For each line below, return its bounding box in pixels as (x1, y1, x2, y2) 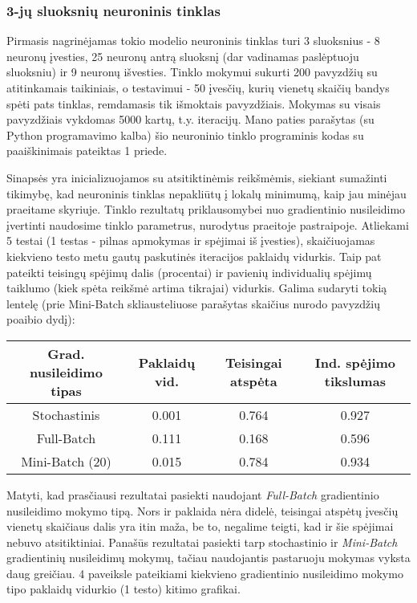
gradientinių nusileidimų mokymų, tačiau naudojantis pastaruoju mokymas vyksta (6, 549, 411, 566)
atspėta (230, 372, 277, 391)
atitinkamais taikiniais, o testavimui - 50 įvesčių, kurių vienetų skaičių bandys (6, 79, 390, 96)
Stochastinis (32, 405, 100, 424)
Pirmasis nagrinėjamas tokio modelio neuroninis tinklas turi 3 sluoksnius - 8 (6, 32, 380, 49)
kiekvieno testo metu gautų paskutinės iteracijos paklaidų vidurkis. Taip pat (6, 247, 382, 264)
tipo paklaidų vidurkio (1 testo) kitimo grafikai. (6, 581, 241, 597)
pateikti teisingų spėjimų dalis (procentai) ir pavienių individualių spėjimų (6, 263, 372, 280)
